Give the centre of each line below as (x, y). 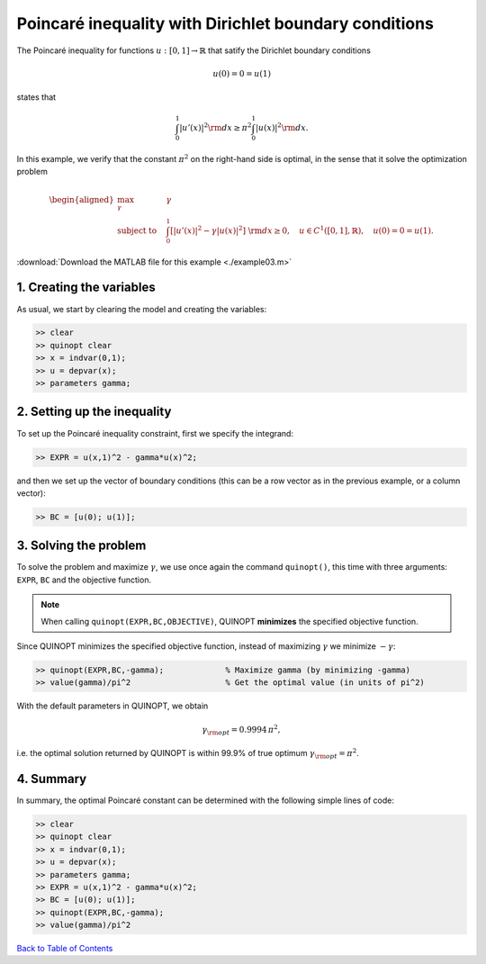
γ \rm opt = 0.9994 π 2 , (241, 730)
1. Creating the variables (86, 288)
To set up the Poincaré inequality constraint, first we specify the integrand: (155, 433)
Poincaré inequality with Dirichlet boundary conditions (225, 23)
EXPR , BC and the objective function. (84, 580)
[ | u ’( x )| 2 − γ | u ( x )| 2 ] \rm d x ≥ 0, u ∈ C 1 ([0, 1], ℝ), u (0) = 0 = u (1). (301, 230)
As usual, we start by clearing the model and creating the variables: (142, 309)
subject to (137, 230)
